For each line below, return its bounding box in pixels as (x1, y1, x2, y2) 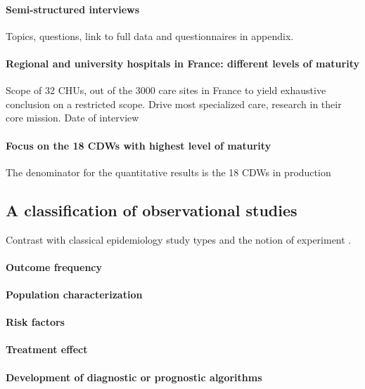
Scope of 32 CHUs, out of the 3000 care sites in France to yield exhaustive (6, 83, 326, 98)
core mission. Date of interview (6, 110, 139, 125)
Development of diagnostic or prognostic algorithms (6, 369, 262, 384)
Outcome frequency (6, 259, 103, 274)
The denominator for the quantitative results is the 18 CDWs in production (6, 164, 331, 179)
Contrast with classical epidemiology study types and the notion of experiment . (6, 232, 352, 246)
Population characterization (6, 286, 143, 301)
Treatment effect (6, 342, 88, 357)
